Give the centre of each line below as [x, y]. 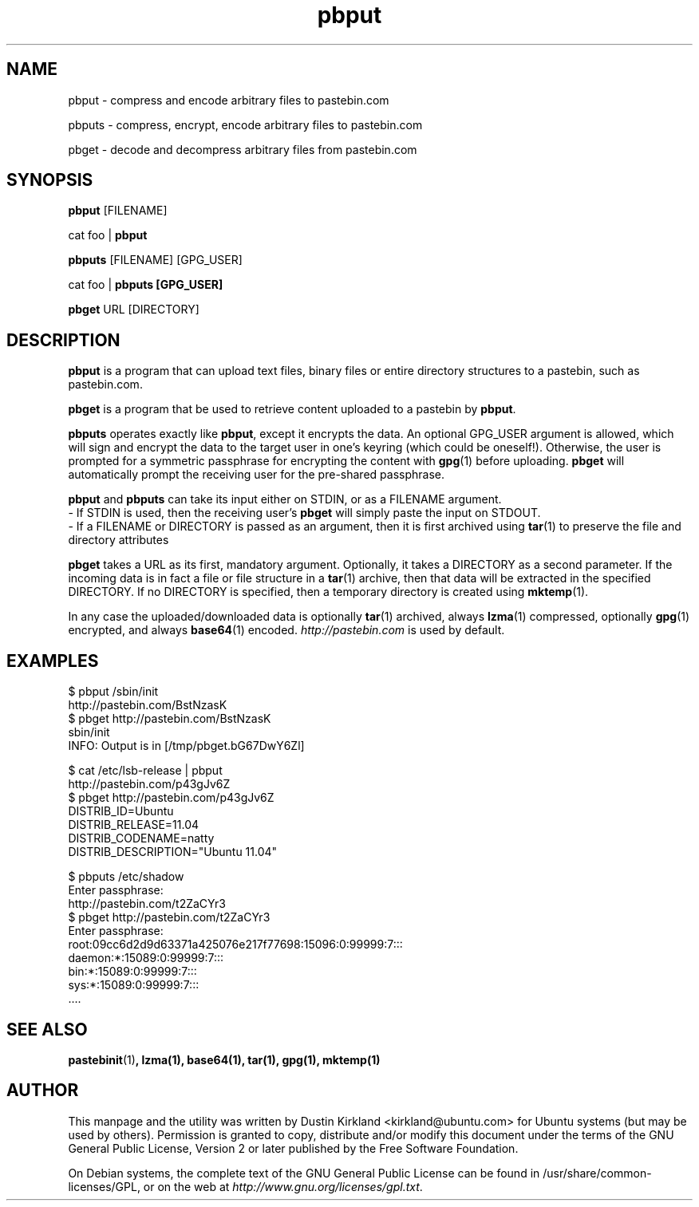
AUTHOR [43, 1091]
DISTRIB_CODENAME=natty [141, 838]
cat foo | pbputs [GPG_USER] [146, 285]
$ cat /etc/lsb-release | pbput [145, 771]
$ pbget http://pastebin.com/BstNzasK [170, 719]
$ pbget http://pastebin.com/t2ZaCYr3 [169, 917]
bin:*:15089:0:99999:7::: [132, 972]
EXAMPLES [53, 661]
